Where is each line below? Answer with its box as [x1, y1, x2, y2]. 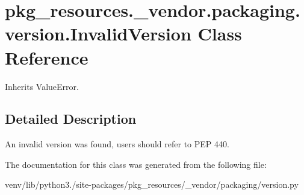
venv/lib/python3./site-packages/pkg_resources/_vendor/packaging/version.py [5, 178, 299, 191]
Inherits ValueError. [5, 80, 79, 92]
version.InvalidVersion [5, 21, 191, 46]
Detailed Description [5, 109, 137, 128]
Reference [5, 45, 88, 69]
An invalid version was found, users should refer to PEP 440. [5, 138, 229, 150]
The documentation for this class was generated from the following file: [5, 158, 267, 170]
